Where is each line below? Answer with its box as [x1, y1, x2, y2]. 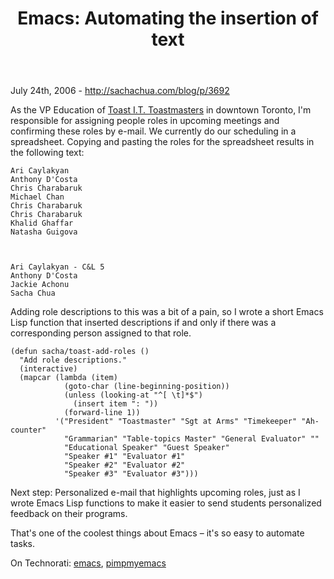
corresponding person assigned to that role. [10, 327, 192, 339]
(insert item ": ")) [73, 399, 159, 409]
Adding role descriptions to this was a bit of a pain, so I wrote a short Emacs [10, 306, 324, 318]
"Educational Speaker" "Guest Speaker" [63, 443, 230, 453]
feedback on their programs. [10, 508, 128, 520]
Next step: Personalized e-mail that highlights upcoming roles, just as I [10, 487, 301, 499]
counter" [10, 425, 47, 436]
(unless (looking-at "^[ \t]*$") [63, 390, 203, 401]
